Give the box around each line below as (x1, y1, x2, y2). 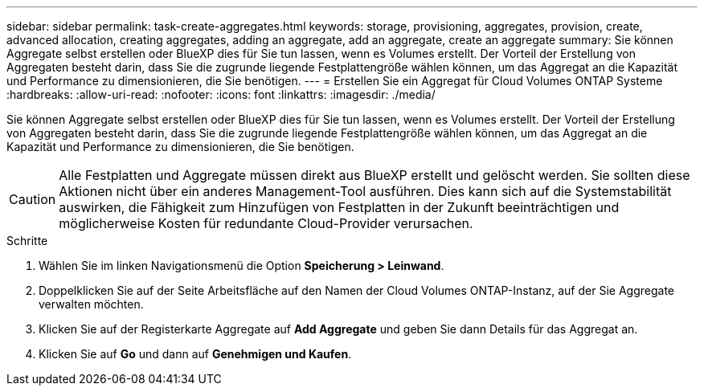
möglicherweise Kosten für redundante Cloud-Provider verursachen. (59, 215, 473, 231)
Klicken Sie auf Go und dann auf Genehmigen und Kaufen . (39, 347, 352, 361)
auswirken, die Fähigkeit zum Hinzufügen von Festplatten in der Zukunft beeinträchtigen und (59, 199, 620, 215)
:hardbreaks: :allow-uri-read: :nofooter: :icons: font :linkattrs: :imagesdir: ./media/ (6, 88, 436, 101)
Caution (9, 191, 56, 207)
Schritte (6, 234, 48, 247)
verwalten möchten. (39, 297, 144, 311)
